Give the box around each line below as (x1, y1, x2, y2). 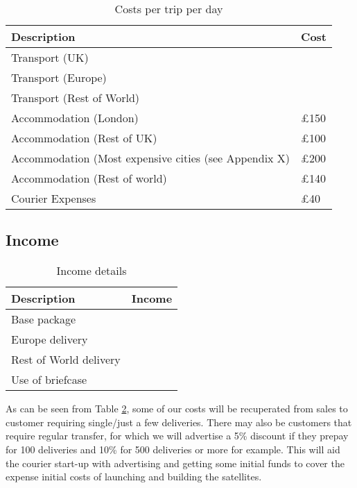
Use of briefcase (11, 371, 87, 388)
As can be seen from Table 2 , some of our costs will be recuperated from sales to (6, 401, 348, 416)
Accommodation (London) (11, 110, 139, 126)
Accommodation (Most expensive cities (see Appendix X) (11, 150, 290, 166)
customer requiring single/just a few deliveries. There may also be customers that (6, 414, 352, 429)
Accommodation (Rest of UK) (11, 130, 157, 146)
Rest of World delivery (11, 351, 121, 368)
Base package (11, 311, 76, 328)
